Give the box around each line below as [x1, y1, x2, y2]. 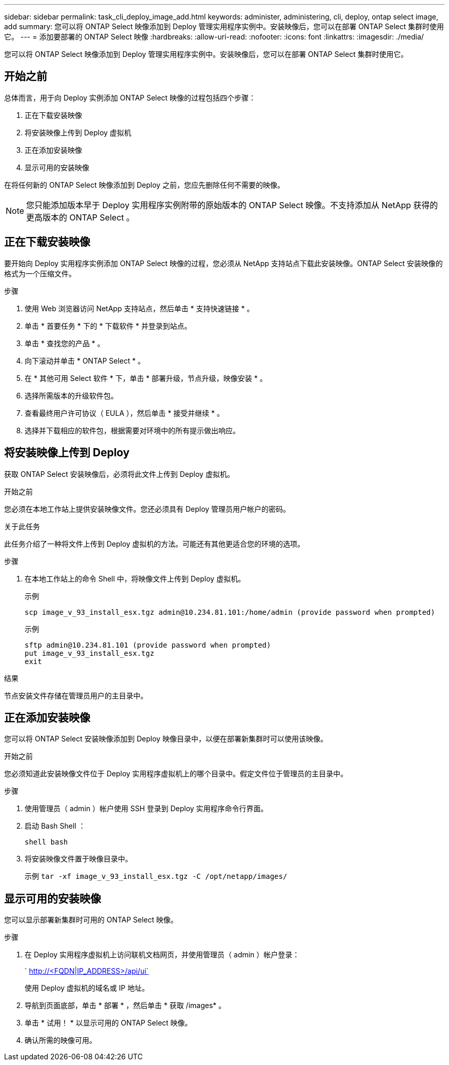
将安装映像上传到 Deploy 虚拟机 [25, 128, 132, 137]
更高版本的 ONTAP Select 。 [26, 212, 135, 223]
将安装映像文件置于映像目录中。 [25, 854, 132, 863]
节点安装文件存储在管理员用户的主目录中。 [4, 691, 148, 700]
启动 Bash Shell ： [25, 821, 86, 831]
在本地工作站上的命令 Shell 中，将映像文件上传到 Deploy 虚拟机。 [25, 574, 246, 583]
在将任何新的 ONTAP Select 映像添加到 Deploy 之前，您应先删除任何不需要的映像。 [4, 180, 284, 189]
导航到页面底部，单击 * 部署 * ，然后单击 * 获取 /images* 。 [25, 1001, 226, 1010]
